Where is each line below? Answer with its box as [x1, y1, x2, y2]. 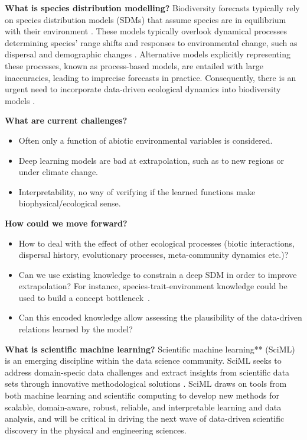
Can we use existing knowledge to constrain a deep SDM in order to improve [18, 268, 297, 280]
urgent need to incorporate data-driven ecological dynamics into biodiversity [5, 83, 281, 95]
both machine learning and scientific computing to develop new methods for [5, 389, 279, 402]
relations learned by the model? [18, 323, 133, 335]
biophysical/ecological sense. [18, 197, 121, 209]
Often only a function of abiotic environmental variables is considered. [18, 134, 273, 146]
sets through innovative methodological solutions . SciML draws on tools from [5, 377, 287, 390]
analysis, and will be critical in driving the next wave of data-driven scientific [5, 412, 285, 425]
